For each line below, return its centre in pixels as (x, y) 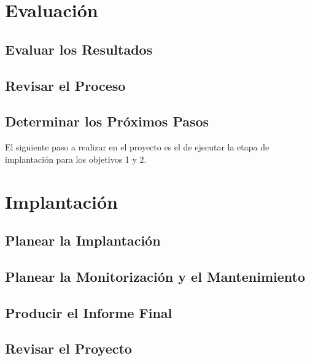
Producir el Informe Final (89, 312)
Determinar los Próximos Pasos (107, 121)
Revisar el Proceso (65, 85)
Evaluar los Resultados (79, 49)
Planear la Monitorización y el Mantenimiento (155, 276)
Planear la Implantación (83, 240)
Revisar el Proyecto (68, 348)
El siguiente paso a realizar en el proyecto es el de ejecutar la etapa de (137, 147)
